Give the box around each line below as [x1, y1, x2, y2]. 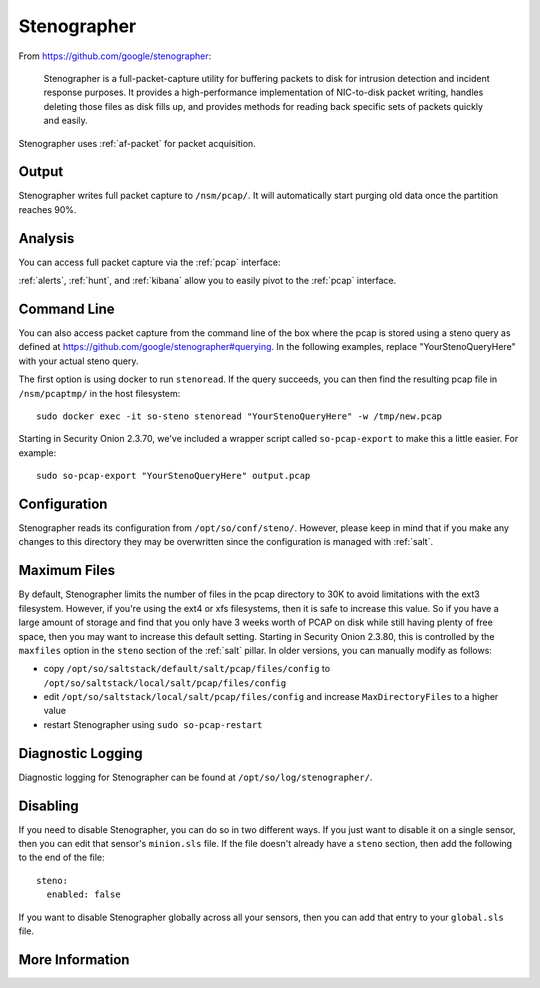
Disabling [18, 797, 79, 814]
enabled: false [46, 889, 121, 900]
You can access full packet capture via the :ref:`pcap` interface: [18, 256, 281, 268]
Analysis [18, 230, 75, 247]
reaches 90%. [18, 203, 77, 215]
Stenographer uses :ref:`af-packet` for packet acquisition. [18, 137, 257, 149]
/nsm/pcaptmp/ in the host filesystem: [18, 387, 181, 399]
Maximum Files [18, 562, 115, 579]
